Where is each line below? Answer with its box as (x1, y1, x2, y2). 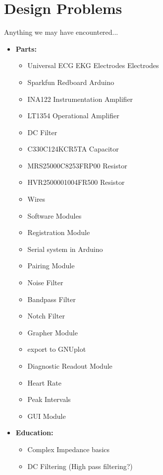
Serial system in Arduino (27, 243, 103, 254)
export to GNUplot (27, 344, 86, 354)
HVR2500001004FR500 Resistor (27, 177, 125, 187)
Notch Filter (27, 311, 65, 321)
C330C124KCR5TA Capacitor (27, 144, 119, 154)
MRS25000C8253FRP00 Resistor (27, 160, 127, 170)
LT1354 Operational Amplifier (27, 110, 119, 121)
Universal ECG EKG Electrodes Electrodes (27, 60, 159, 71)
